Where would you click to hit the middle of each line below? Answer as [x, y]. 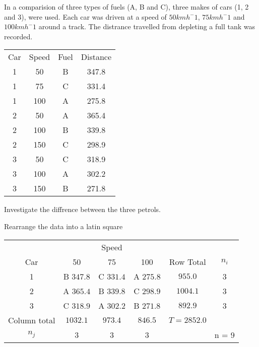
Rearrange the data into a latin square [63, 226]
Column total [32, 320]
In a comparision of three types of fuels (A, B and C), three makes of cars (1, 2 [126, 7]
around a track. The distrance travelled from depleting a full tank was [147, 26]
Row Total [187, 261]
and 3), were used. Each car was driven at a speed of [85, 16]
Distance [96, 57]
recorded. [18, 36]
